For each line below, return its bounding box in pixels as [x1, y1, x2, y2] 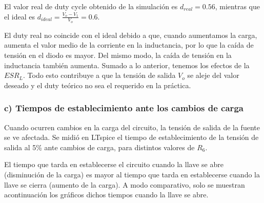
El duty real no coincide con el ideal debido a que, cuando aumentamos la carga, [4, 29, 257, 40]
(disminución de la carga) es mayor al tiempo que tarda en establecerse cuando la [4, 169, 260, 179]
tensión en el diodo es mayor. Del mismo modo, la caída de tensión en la [4, 50, 232, 60]
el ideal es [4, 11, 35, 22]
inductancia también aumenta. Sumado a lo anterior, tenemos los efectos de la [4, 59, 250, 70]
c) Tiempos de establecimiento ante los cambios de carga [4, 101, 243, 114]
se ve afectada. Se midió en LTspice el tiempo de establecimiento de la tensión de [4, 132, 259, 143]
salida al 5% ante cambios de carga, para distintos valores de [4, 141, 195, 152]
